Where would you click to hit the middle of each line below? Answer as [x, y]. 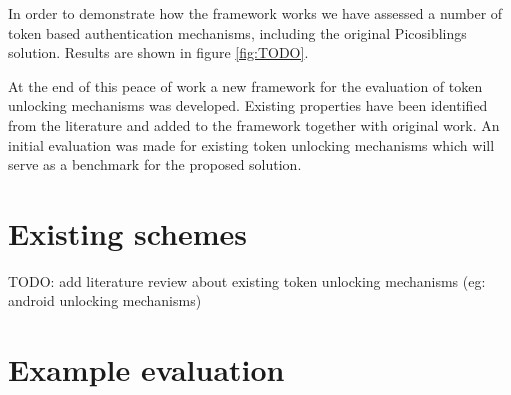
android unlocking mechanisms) [105, 300]
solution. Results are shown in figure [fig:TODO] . [158, 52]
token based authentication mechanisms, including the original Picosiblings [237, 32]
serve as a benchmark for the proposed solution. [155, 164]
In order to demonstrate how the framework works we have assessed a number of [255, 13]
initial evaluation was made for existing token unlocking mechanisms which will [251, 144]
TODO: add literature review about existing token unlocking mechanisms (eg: [247, 280]
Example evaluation [146, 369]
